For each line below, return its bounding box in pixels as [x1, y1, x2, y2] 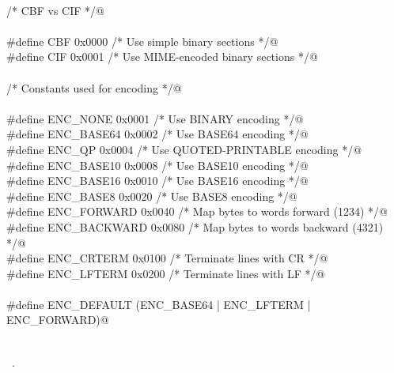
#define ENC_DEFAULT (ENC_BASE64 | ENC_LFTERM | [6, 296, 311, 312]
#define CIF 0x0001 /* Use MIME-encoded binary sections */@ [6, 48, 318, 65]
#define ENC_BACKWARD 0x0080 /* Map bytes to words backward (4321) [6, 218, 384, 235]
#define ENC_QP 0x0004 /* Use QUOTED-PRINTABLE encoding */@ [6, 141, 362, 157]
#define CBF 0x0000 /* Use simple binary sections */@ [6, 32, 278, 49]
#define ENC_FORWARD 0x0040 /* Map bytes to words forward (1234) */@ [6, 203, 388, 220]
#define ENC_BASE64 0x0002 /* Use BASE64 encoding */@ [6, 126, 309, 142]
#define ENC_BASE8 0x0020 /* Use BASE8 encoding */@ [6, 187, 297, 204]
